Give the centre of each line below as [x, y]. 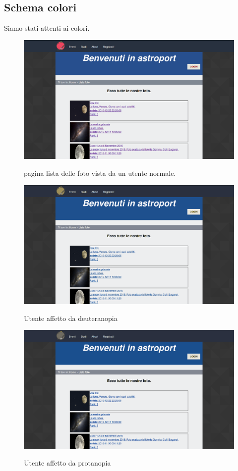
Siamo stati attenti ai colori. [47, 28]
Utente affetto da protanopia [67, 463]
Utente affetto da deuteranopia [71, 318]
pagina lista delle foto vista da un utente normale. [100, 173]
